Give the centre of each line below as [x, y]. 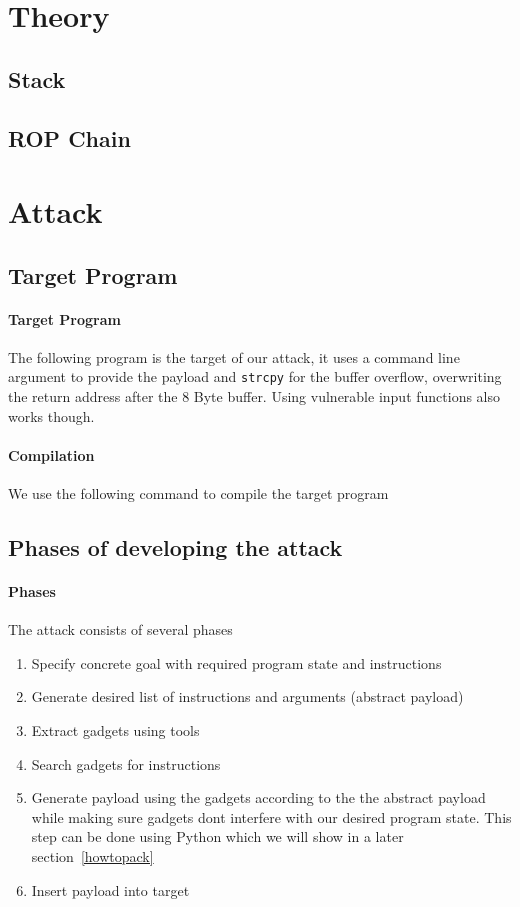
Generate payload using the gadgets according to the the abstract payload [258, 797]
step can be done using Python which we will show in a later [217, 836]
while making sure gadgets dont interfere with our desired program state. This [271, 816]
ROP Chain [69, 137]
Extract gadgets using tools [115, 730]
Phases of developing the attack [175, 547]
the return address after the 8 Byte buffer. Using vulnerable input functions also [254, 396]
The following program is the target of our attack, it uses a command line [234, 356]
